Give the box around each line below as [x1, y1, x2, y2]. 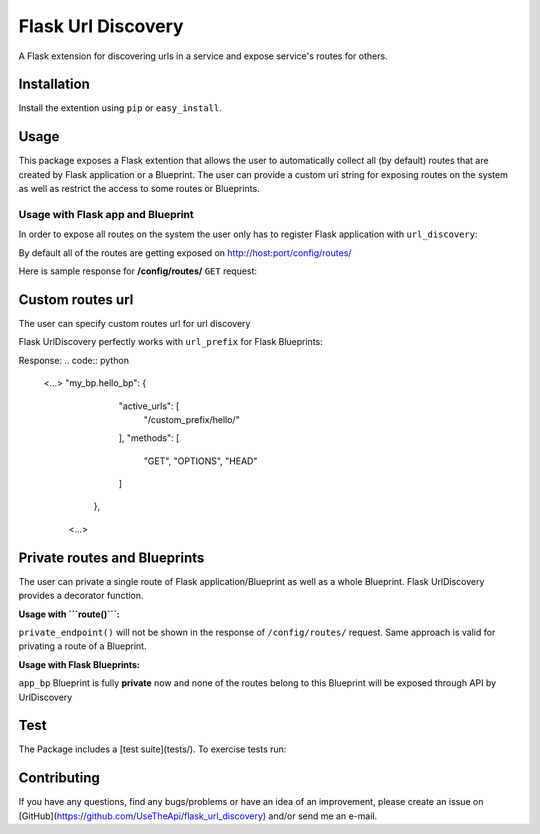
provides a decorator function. [18, 590, 144, 602]
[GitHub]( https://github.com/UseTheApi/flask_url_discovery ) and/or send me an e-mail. [18, 810, 378, 822]
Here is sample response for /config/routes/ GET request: [18, 265, 258, 277]
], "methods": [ [118, 432, 180, 444]
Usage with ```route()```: [18, 608, 120, 620]
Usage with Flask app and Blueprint [18, 207, 194, 221]
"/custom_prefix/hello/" [143, 413, 240, 425]
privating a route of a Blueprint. [18, 640, 147, 652]
